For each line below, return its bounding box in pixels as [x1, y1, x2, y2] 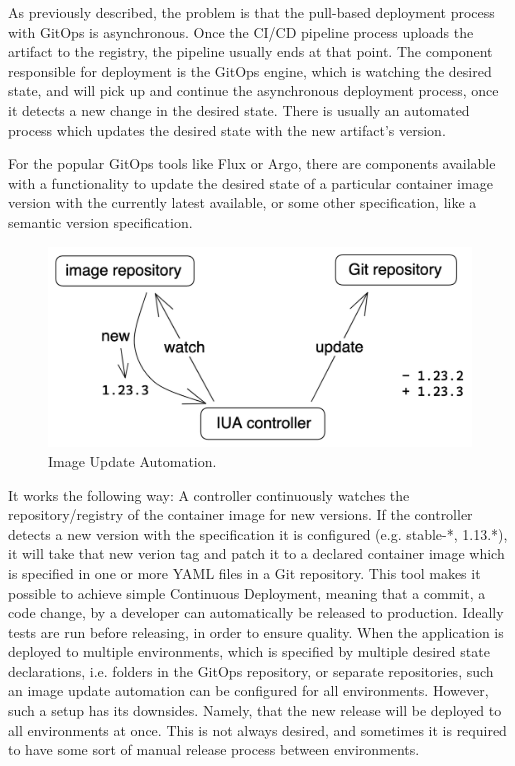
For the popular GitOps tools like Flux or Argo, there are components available [8, 153, 496, 174]
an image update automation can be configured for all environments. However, [8, 680, 489, 701]
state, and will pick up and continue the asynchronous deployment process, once [8, 80, 499, 101]
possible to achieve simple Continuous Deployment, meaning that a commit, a [8, 582, 486, 603]
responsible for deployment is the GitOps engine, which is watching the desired [8, 60, 492, 81]
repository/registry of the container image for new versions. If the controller [8, 504, 473, 525]
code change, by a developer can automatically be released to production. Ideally [8, 602, 504, 623]
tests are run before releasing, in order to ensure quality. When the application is [8, 621, 504, 642]
